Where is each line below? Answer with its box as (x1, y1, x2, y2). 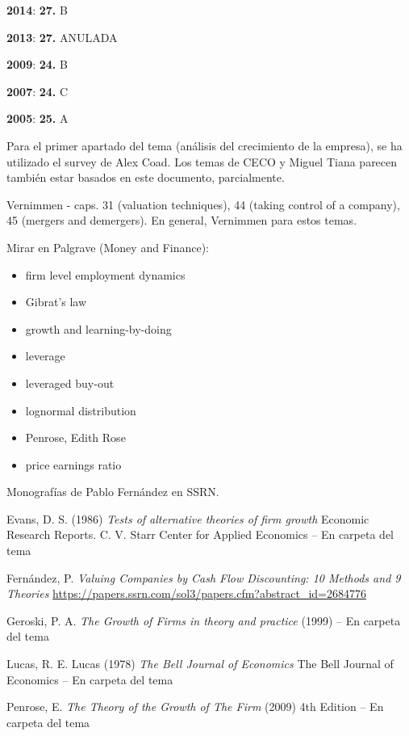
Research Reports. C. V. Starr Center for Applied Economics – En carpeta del (6, 526, 394, 543)
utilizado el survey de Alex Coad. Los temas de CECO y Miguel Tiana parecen (6, 153, 398, 170)
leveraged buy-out (25, 374, 115, 391)
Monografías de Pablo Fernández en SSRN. (6, 483, 219, 500)
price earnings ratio (25, 456, 122, 473)
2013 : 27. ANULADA (6, 28, 118, 45)
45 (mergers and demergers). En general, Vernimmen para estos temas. (6, 212, 357, 229)
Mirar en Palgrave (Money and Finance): (6, 238, 209, 255)
